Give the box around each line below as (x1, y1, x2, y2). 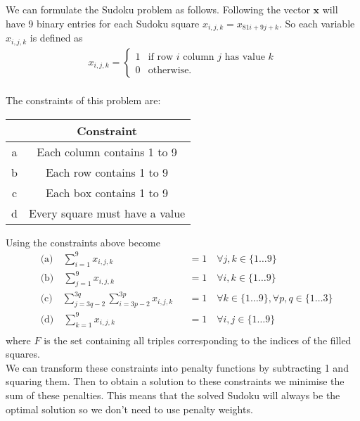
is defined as (30, 30, 83, 45)
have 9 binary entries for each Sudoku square (6, 15, 200, 30)
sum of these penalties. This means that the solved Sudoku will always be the (6, 388, 340, 403)
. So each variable (278, 15, 355, 30)
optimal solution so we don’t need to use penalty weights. (6, 401, 253, 416)
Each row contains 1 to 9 (45, 163, 169, 180)
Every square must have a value (28, 204, 186, 221)
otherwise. (148, 65, 192, 75)
